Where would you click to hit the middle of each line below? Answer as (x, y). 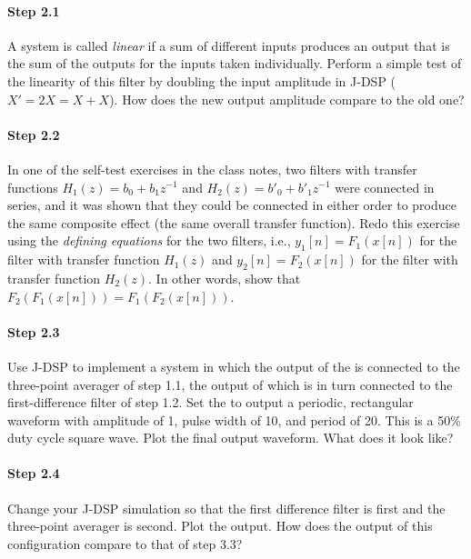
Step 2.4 (34, 473)
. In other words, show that (225, 278)
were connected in (385, 187)
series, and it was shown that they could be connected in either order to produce (232, 205)
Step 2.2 (34, 134)
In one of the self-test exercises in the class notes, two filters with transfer (212, 169)
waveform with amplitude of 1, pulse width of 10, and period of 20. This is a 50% (234, 419)
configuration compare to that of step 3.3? (125, 543)
